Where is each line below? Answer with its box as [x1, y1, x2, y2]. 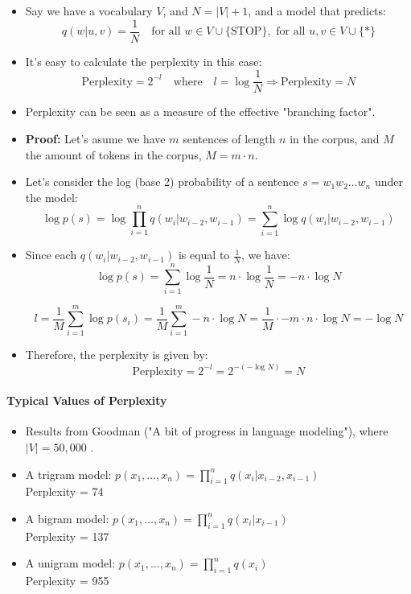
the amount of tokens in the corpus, [25, 146, 202, 163]
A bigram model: [25, 509, 109, 526]
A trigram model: [25, 465, 112, 482]
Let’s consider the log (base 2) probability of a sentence [25, 173, 299, 190]
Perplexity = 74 [25, 483, 104, 500]
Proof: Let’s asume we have [25, 130, 166, 146]
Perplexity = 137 [25, 527, 109, 544]
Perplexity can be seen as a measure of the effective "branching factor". [25, 103, 376, 120]
